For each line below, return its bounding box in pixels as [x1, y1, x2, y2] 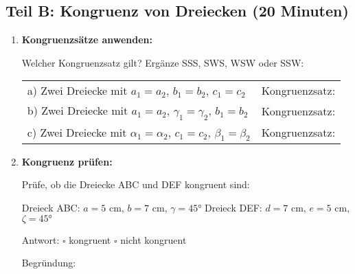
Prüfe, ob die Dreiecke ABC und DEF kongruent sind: [21, 177, 250, 192]
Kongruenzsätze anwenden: [21, 32, 152, 47]
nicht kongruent [120, 232, 187, 247]
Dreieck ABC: [21, 200, 80, 214]
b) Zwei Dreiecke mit [27, 102, 128, 119]
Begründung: [21, 255, 76, 270]
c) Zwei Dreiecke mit [27, 124, 127, 140]
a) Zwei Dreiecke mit [27, 82, 128, 99]
